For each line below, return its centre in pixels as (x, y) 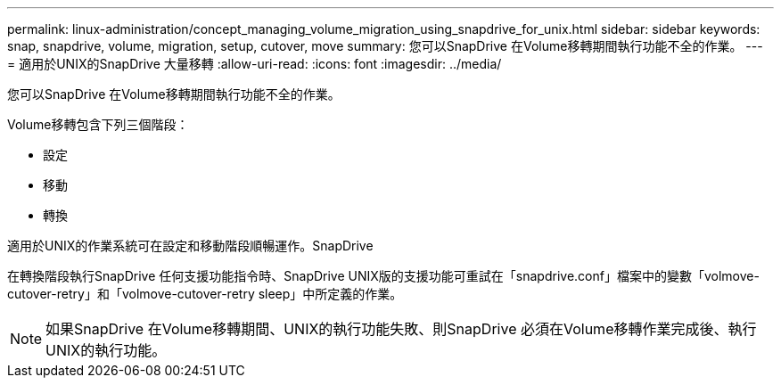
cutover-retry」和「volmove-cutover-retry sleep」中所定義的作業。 (205, 294)
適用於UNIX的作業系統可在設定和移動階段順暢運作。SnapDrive (190, 246)
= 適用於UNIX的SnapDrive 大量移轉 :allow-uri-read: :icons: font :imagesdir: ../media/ (255, 64)
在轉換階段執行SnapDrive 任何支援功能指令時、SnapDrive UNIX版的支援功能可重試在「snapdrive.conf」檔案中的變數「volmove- (383, 276)
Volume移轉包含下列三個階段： (98, 124)
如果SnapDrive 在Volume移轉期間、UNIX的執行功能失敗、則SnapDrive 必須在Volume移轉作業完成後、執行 (401, 329)
